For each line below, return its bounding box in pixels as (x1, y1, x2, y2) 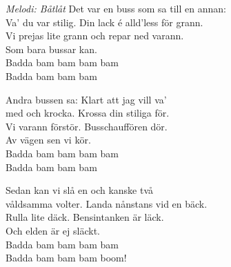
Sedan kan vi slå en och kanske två (6, 183, 154, 197)
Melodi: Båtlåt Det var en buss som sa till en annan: (6, 1, 226, 15)
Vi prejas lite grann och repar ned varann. (6, 28, 184, 43)
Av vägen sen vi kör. (6, 132, 91, 147)
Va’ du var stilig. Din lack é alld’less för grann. (6, 14, 203, 29)
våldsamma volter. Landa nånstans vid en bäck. (6, 196, 208, 210)
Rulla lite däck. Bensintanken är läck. (6, 210, 164, 224)
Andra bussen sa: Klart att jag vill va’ (6, 92, 167, 106)
